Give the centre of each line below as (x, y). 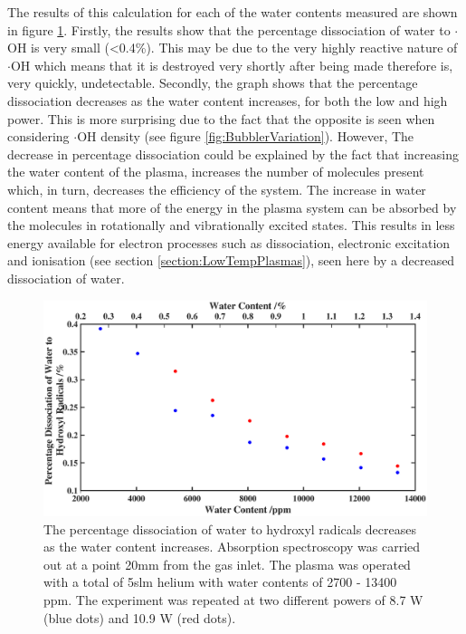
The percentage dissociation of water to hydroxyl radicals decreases (230, 528)
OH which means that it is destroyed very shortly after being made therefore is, (232, 65)
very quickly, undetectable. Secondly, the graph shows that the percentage (213, 83)
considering (38, 136)
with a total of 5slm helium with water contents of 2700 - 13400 (220, 582)
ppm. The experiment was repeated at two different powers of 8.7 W (233, 599)
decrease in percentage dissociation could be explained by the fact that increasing (233, 154)
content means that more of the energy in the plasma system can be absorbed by (232, 207)
